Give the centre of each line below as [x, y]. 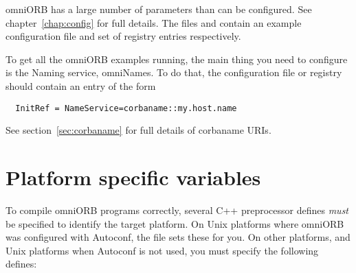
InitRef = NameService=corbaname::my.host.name [126, 108]
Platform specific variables [133, 177]
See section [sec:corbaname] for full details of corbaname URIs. [138, 130]
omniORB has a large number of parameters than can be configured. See [159, 9]
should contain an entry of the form [81, 85]
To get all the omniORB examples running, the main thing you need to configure [177, 59]
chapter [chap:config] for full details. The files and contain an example [154, 22]
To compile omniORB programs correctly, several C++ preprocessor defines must [177, 210]
